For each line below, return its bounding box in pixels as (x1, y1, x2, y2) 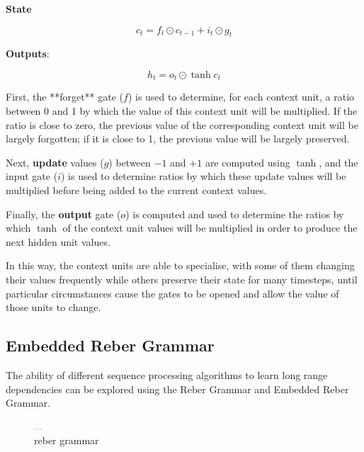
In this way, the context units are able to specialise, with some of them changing (6, 258, 355, 273)
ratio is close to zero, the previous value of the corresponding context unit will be (6, 117, 358, 132)
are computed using (205, 154, 290, 169)
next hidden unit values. (6, 234, 110, 249)
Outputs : (6, 46, 50, 61)
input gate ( (6, 169, 58, 183)
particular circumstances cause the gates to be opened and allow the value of (6, 286, 339, 300)
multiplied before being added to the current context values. (6, 183, 267, 197)
